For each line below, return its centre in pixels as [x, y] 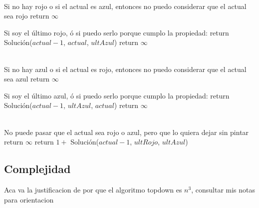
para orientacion [29, 199]
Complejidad [37, 169]
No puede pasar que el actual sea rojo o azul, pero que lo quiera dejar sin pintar [127, 132]
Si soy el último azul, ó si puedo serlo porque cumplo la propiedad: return [117, 95]
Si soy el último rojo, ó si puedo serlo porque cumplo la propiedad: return [117, 32]
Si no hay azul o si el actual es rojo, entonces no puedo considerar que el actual [125, 69]
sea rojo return [27, 16]
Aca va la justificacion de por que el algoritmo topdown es [93, 189]
